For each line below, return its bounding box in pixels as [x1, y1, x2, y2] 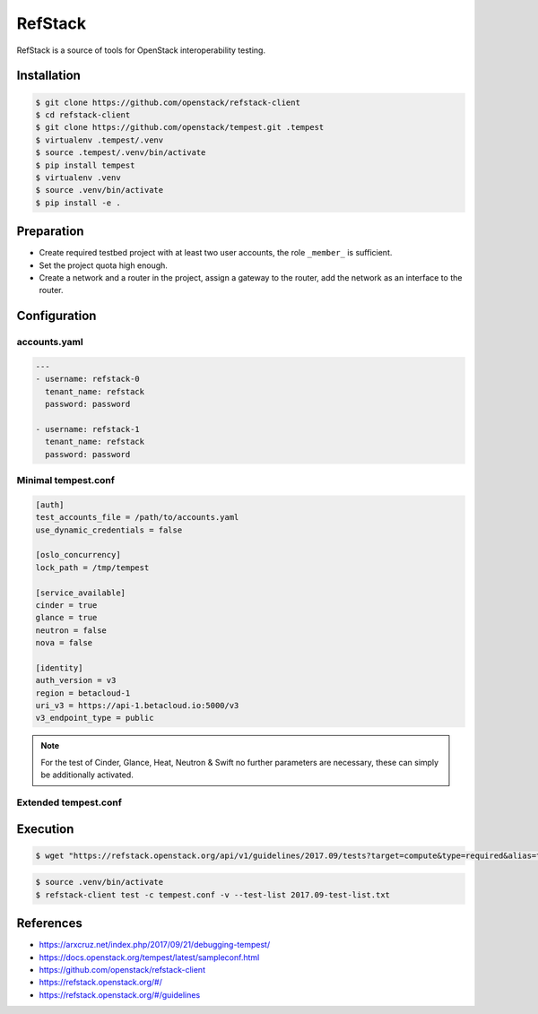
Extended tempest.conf [16, 796, 123, 809]
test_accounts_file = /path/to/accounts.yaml [35, 512, 239, 523]
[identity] [35, 663, 83, 672]
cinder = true [35, 600, 98, 610]
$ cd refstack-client [35, 109, 131, 120]
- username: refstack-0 [35, 374, 141, 385]
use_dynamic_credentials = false [35, 524, 183, 535]
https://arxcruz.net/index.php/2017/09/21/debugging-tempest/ [39, 940, 271, 950]
